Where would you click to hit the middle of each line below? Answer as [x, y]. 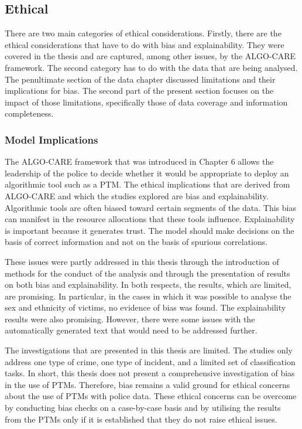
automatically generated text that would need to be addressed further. [131, 330]
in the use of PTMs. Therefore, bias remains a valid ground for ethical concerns [147, 384]
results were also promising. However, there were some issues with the [130, 319]
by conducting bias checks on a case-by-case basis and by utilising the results [143, 408]
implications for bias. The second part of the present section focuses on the [139, 91]
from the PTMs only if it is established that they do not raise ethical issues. [141, 419]
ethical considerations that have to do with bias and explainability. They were [145, 44]
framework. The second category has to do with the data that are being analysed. [151, 67]
